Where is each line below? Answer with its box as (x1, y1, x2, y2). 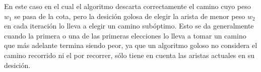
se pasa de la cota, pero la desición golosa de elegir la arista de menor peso (14, 10, 245, 21)
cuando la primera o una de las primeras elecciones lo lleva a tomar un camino (4, 30, 246, 40)
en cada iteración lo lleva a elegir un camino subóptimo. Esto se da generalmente (4, 20, 254, 31)
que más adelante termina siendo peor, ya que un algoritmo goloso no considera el (4, 40, 257, 50)
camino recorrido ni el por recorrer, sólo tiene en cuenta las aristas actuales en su (4, 49, 254, 60)
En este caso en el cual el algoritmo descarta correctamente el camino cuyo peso (4, 1, 251, 11)
